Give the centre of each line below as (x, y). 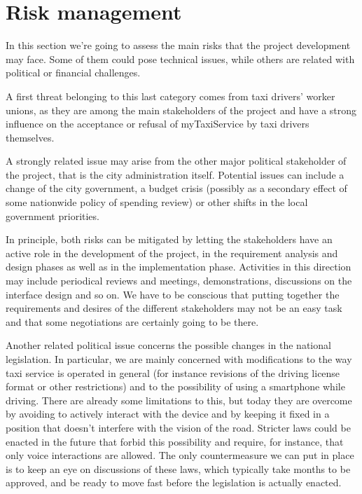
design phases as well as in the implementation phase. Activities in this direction (179, 267)
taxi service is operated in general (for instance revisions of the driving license (173, 372)
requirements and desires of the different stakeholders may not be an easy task (174, 308)
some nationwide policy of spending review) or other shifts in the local (157, 202)
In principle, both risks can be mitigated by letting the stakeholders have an (169, 239)
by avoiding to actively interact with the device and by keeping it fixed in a (168, 414)
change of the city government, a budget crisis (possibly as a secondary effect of (176, 188)
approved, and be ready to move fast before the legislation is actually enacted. (174, 482)
